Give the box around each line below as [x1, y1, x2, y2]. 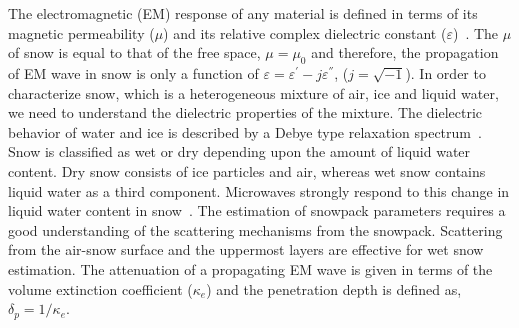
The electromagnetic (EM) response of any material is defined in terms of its [8, 3, 478, 23]
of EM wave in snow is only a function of [8, 62, 259, 83]
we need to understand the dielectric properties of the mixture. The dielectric [8, 102, 483, 123]
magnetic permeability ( [8, 22, 155, 43]
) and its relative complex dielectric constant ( [163, 22, 447, 43]
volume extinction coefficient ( [8, 278, 193, 299]
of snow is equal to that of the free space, [8, 42, 261, 63]
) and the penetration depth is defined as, [206, 278, 462, 299]
